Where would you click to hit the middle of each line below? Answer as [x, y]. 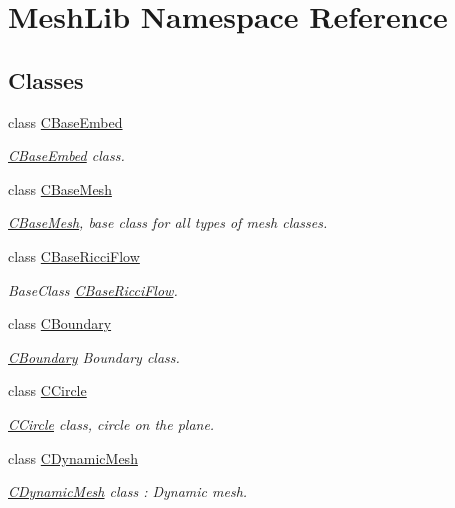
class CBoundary [60, 323]
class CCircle [47, 390]
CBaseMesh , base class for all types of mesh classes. [168, 222]
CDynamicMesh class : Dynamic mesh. [128, 491]
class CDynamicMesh [73, 457]
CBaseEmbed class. [66, 155]
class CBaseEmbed [65, 121]
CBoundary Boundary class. [94, 356]
